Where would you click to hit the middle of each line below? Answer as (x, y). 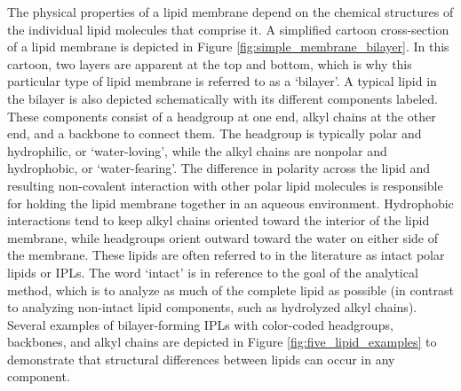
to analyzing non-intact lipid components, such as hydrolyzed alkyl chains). (212, 307)
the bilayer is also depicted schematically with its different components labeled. (223, 98)
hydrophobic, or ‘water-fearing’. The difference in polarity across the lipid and (219, 168)
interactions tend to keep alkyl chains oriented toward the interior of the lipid (219, 220)
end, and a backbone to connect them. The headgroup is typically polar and (215, 133)
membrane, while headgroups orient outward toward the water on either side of (223, 237)
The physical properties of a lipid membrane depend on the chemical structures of (230, 12)
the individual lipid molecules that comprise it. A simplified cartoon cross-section (228, 29)
